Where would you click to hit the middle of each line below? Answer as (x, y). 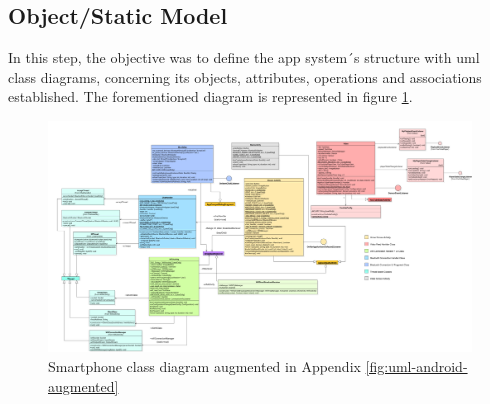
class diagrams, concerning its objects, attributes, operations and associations (245, 76)
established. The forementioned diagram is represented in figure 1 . (210, 96)
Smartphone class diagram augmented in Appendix (204, 366)
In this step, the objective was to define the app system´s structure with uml (244, 57)
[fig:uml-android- (416, 366)
